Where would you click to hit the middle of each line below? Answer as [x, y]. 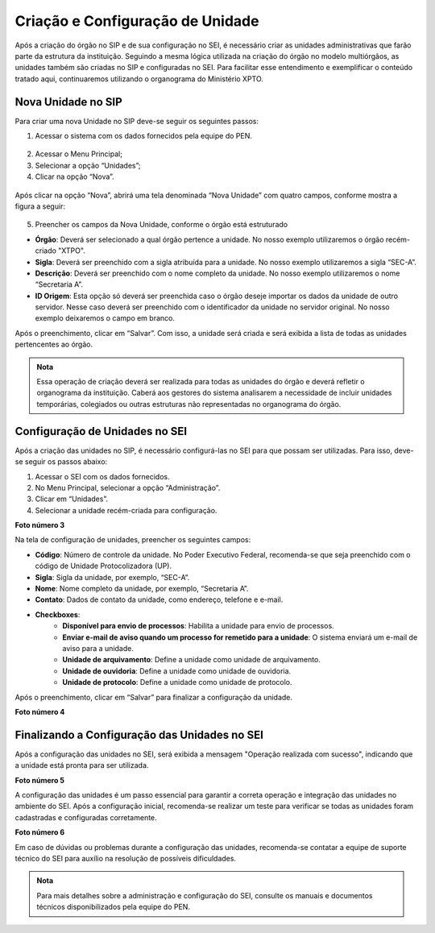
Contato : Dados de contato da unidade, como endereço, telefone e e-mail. [159, 599]
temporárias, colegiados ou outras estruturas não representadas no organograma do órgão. [189, 404]
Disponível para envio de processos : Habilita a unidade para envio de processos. [198, 626]
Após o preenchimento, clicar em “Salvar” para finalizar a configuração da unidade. [154, 697]
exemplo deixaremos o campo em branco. [105, 318]
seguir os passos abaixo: [66, 462]
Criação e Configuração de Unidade [137, 21]
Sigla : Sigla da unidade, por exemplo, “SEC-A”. [112, 577]
